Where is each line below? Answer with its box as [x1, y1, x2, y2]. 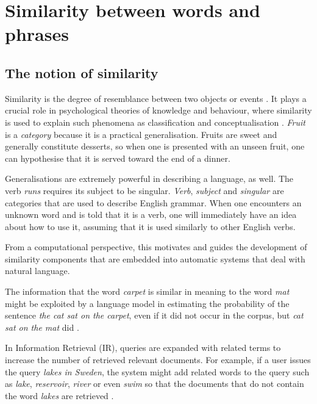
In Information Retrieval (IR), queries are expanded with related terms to [5, 341, 281, 354]
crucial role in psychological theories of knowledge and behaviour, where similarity [5, 104, 312, 117]
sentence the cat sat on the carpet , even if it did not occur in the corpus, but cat [5, 309, 304, 322]
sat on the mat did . [5, 320, 79, 333]
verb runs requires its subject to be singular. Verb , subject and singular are [5, 184, 284, 197]
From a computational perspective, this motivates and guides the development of [5, 240, 307, 253]
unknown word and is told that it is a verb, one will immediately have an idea [5, 208, 297, 221]
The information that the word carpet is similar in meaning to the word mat [5, 285, 290, 298]
